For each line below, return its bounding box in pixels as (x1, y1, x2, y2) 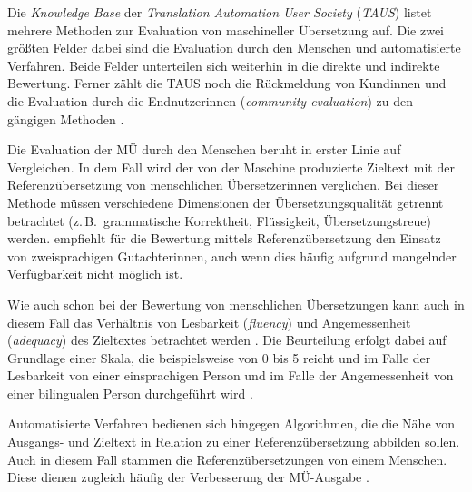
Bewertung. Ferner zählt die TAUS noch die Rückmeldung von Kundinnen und (7, 74, 447, 93)
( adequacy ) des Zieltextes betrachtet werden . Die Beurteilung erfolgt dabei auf (7, 330, 447, 349)
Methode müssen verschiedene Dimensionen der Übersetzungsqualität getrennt (7, 192, 444, 212)
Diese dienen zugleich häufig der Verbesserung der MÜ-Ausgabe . (7, 467, 369, 487)
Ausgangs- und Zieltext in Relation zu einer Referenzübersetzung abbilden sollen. (7, 432, 460, 451)
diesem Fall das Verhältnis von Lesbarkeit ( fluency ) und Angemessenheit (7, 312, 411, 331)
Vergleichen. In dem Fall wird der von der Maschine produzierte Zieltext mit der (7, 157, 455, 176)
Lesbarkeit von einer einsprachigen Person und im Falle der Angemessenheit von (7, 366, 454, 385)
